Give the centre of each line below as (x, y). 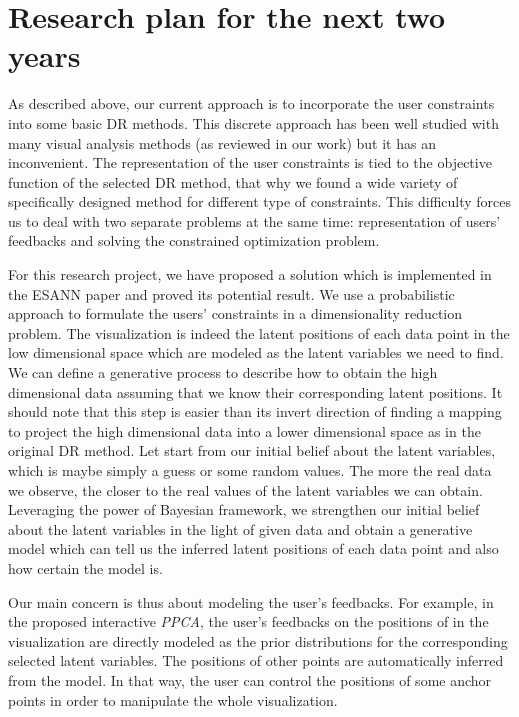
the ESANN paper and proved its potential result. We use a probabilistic (231, 293)
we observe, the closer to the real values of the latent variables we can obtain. (245, 489)
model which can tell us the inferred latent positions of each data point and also (253, 548)
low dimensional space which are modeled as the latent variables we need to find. (256, 352)
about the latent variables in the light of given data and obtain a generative (240, 528)
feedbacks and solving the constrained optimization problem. (194, 240)
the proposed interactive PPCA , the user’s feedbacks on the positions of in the (248, 621)
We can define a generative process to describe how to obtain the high (223, 372)
